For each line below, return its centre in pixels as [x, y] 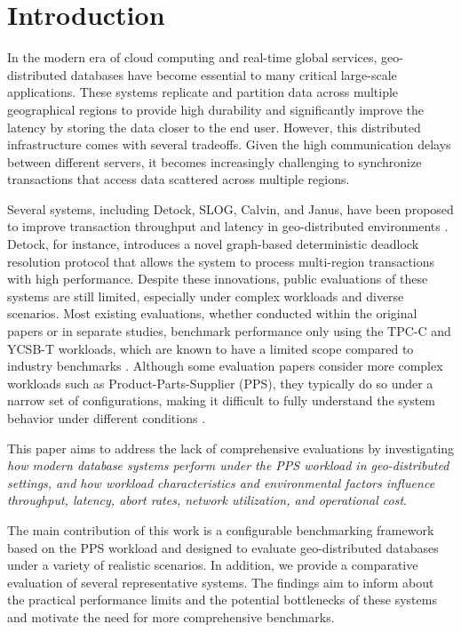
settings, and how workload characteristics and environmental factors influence [221, 482]
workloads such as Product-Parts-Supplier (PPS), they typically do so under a [220, 383]
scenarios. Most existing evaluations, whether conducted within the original [212, 313]
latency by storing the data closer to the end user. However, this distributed [214, 127]
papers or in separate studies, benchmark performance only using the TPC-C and [229, 331]
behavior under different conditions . [107, 418]
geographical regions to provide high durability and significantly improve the [216, 109]
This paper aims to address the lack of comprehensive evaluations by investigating [231, 448]
